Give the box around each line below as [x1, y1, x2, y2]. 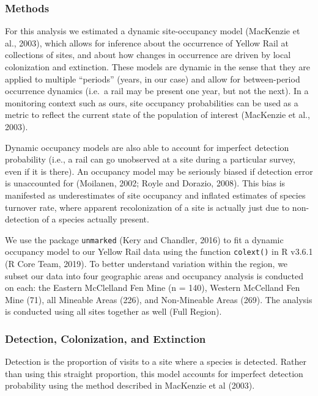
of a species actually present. [42, 213, 149, 226]
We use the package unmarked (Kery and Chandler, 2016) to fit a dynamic [5, 233, 284, 246]
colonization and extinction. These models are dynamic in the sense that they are [5, 61, 310, 73]
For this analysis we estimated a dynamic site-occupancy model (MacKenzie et [5, 24, 300, 37]
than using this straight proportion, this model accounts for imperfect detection [5, 367, 303, 380]
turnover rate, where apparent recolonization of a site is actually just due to [5, 200, 290, 213]
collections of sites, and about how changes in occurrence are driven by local [5, 48, 291, 61]
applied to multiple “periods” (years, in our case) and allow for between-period [5, 72, 300, 85]
